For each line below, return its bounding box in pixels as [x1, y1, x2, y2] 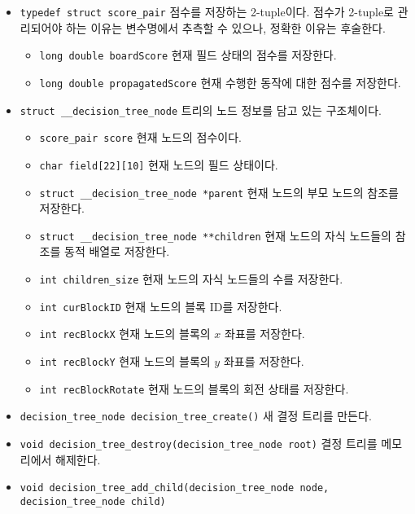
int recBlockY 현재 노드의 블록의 [39, 353, 211, 369]
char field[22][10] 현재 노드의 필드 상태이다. [39, 156, 278, 173]
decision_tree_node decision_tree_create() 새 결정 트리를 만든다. [20, 407, 372, 424]
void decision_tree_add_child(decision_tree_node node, [20, 482, 330, 494]
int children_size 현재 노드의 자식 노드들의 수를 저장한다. [39, 270, 343, 288]
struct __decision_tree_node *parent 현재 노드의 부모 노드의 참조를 [39, 183, 399, 200]
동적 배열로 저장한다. [64, 243, 170, 260]
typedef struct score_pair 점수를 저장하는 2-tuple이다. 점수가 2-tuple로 [20, 3, 394, 20]
